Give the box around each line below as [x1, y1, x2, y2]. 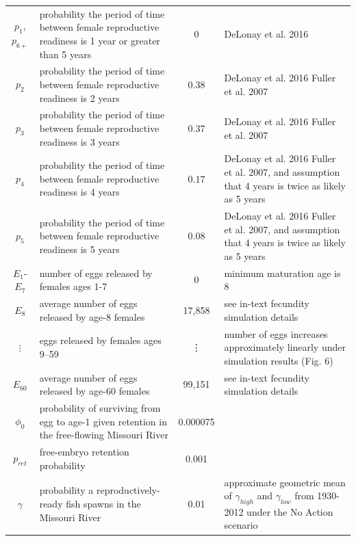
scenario [224, 518, 258, 532]
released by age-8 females [39, 309, 145, 324]
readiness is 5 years [39, 242, 120, 256]
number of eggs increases [224, 326, 328, 341]
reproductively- [96, 483, 160, 497]
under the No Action [246, 504, 333, 518]
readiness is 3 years [39, 134, 120, 148]
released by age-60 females [39, 384, 150, 398]
